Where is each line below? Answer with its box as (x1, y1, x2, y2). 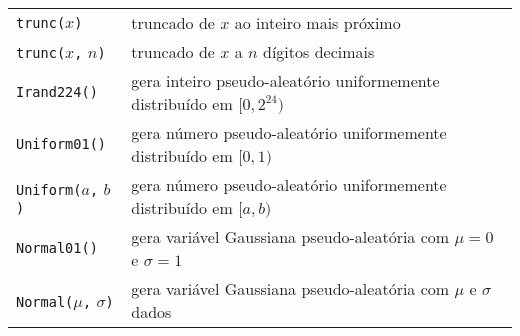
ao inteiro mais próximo (234, 11, 401, 34)
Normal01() (16, 240, 98, 256)
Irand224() (16, 84, 98, 100)
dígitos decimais (262, 40, 375, 63)
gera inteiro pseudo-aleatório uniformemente (131, 69, 440, 92)
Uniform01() (16, 136, 107, 152)
